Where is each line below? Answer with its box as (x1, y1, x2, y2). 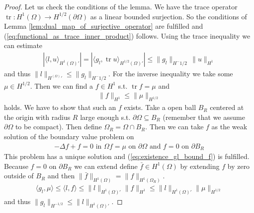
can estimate (4, 40, 43, 51)
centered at (210, 102, 244, 112)
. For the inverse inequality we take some (108, 68, 233, 78)
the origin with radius (4, 111, 71, 122)
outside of (4, 170, 34, 181)
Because (4, 160, 28, 171)
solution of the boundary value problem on (4, 131, 134, 141)
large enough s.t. (80, 111, 131, 122)
